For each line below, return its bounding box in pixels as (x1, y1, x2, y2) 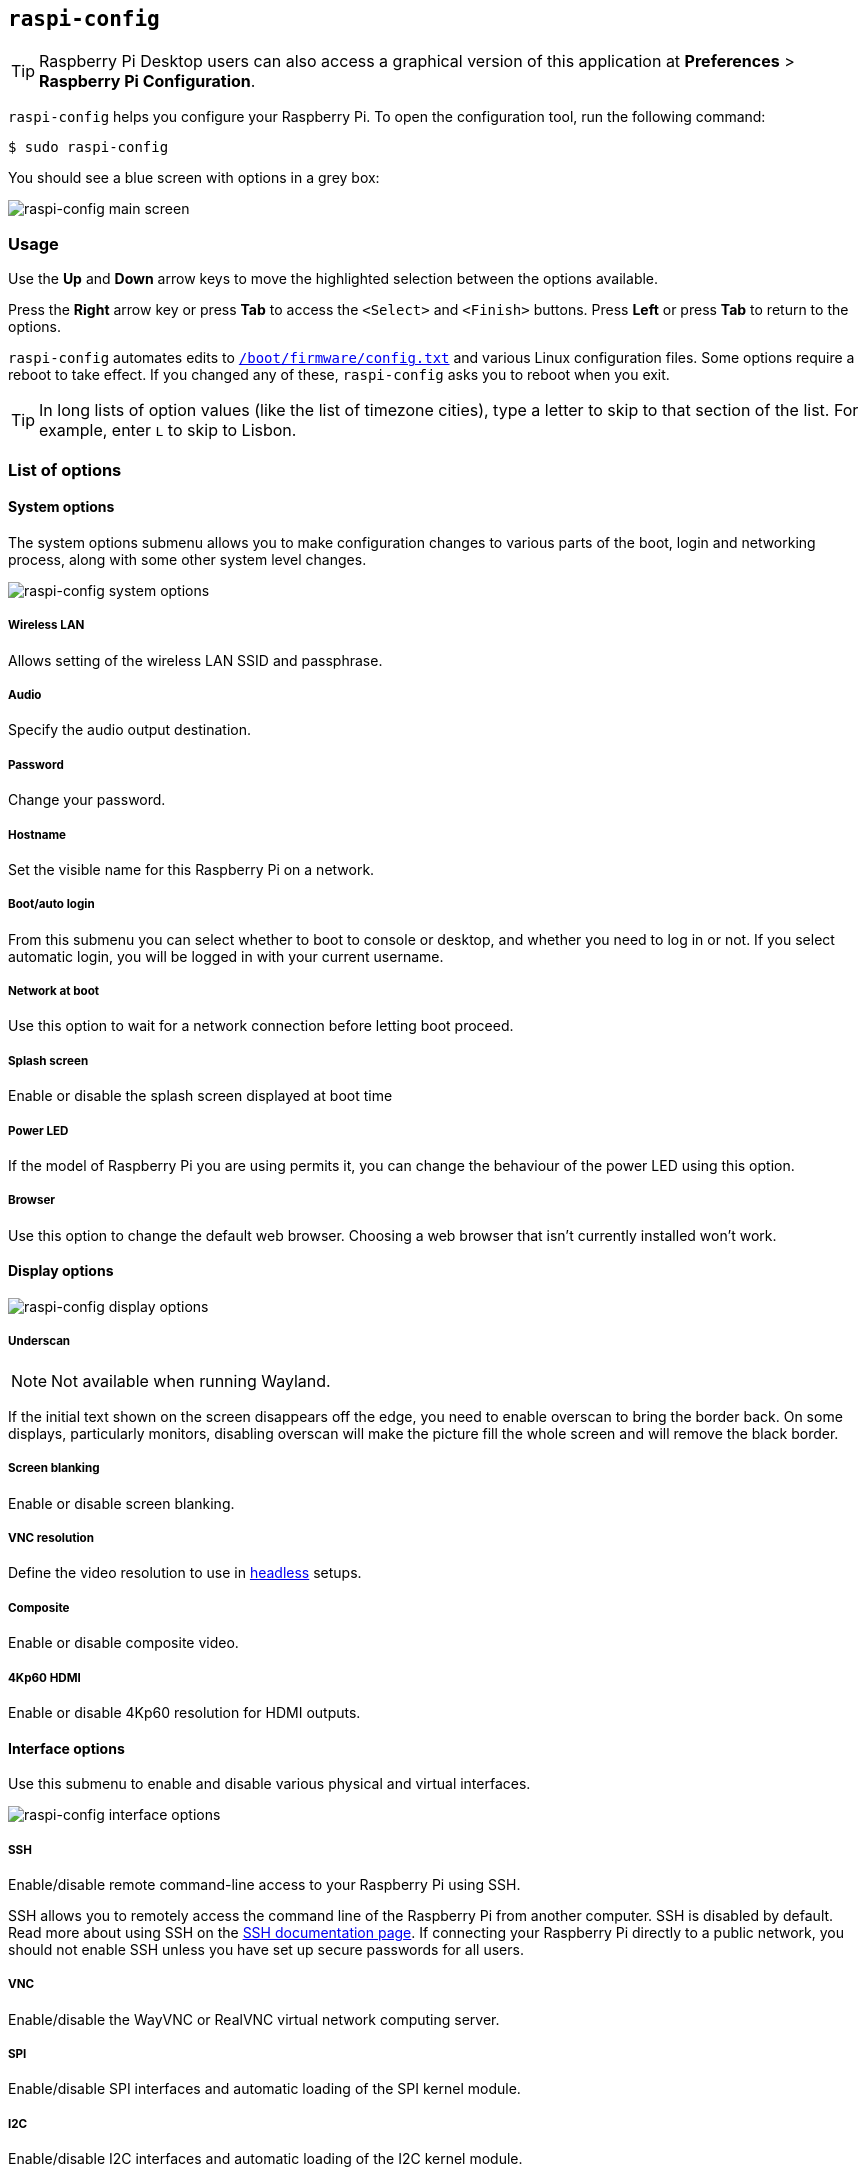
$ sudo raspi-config (8, 139, 169, 156)
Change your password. (8, 791, 166, 809)
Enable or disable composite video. (8, 1634, 239, 1652)
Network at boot (8, 984, 100, 999)
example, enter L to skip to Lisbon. (39, 420, 297, 441)
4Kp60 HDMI (8, 1670, 81, 1685)
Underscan (8, 1334, 71, 1349)
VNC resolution (8, 1530, 94, 1545)
